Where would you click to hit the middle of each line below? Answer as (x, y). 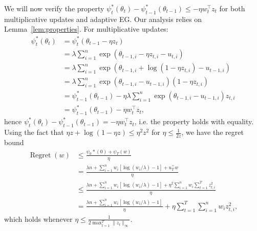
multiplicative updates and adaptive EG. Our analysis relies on (103, 19)
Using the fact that (34, 132)
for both (232, 8)
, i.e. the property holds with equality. (194, 121)
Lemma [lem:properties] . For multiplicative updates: (86, 29)
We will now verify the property (54, 8)
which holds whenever (38, 218)
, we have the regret (212, 132)
